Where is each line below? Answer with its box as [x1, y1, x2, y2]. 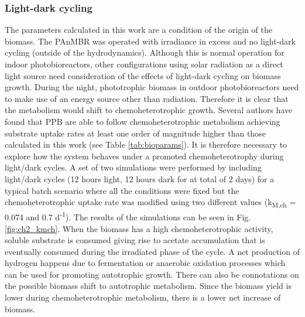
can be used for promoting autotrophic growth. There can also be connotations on [5, 268, 299, 280]
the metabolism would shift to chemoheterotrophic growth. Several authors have [5, 104, 293, 116]
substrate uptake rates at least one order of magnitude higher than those [5, 127, 266, 139]
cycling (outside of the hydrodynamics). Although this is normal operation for [5, 46, 285, 59]
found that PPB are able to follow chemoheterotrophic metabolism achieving [5, 115, 280, 127]
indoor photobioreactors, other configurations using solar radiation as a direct [5, 58, 283, 70]
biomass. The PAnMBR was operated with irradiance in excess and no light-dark [5, 35, 296, 47]
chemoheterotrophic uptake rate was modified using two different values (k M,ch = [5, 196, 296, 209]
